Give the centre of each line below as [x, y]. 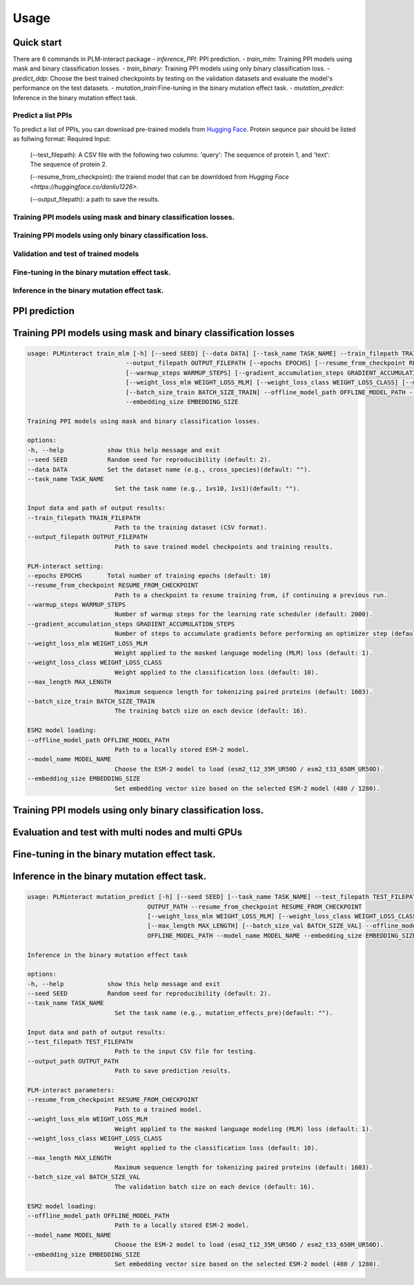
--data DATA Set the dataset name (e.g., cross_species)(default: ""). [169, 469]
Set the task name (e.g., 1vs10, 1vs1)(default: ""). [207, 489]
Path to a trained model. [158, 1109]
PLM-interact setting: [66, 566]
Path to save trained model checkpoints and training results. [224, 547]
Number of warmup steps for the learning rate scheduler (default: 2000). [244, 614]
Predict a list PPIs [42, 115]
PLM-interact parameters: [71, 1090]
